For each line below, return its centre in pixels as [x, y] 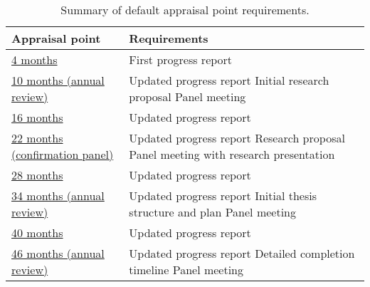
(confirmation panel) [63, 154]
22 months [37, 138]
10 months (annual [58, 80]
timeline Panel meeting [186, 270]
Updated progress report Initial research [229, 80]
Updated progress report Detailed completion [242, 253]
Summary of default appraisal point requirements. [185, 10]
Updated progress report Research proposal [237, 138]
